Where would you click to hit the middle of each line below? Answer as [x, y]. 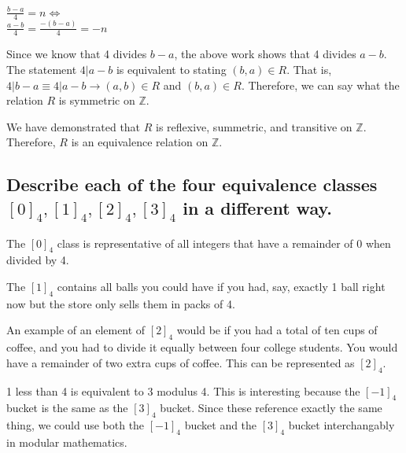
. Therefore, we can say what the [320, 85]
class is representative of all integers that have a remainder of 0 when [224, 243]
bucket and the [221, 425]
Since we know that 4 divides [77, 54]
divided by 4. [38, 260]
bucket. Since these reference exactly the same [271, 408]
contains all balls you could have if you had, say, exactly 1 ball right [221, 287]
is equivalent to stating [171, 70]
